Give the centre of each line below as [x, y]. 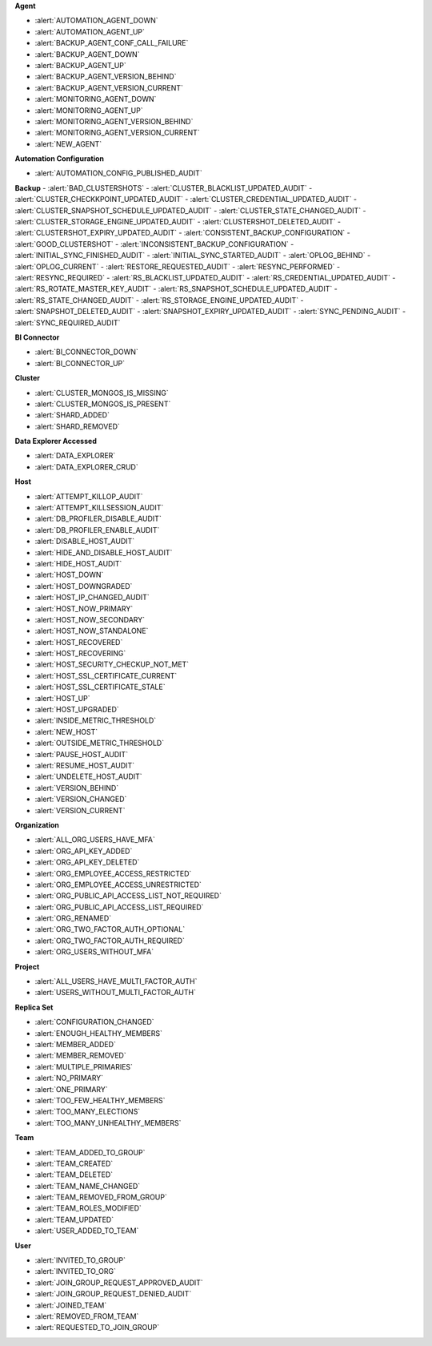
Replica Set [34, 1007]
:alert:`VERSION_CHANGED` [81, 799]
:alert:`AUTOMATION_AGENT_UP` [90, 31]
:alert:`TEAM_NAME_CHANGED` [88, 1186]
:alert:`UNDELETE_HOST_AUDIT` [89, 776]
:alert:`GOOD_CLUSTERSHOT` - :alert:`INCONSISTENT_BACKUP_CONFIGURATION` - [154, 244]
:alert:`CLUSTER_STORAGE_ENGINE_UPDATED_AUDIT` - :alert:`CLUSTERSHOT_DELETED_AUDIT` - [178, 222]
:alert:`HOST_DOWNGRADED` [84, 586]
